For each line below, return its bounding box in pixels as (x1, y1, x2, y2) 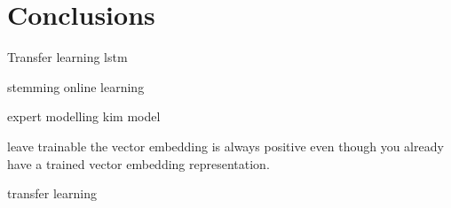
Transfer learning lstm (7, 48, 128, 66)
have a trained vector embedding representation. (7, 154, 270, 173)
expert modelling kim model (7, 107, 161, 126)
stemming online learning (7, 77, 145, 96)
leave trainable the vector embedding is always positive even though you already (7, 136, 444, 155)
